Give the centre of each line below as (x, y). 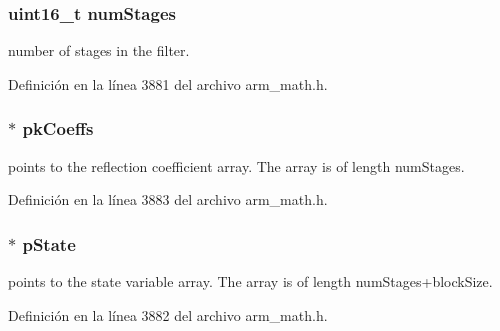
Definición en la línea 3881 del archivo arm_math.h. (168, 83)
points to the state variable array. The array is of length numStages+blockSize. (250, 281)
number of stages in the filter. (99, 50)
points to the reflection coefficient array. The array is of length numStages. (236, 165)
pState (49, 243)
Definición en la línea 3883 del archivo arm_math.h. (168, 199)
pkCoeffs (58, 128)
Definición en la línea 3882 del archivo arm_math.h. (168, 314)
